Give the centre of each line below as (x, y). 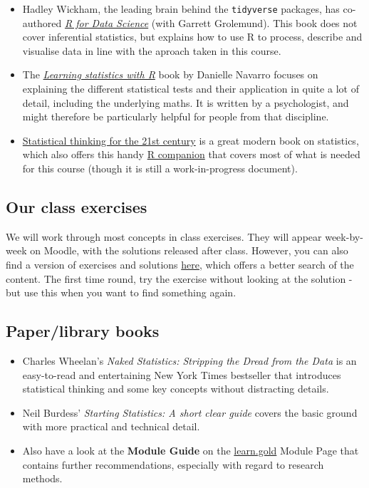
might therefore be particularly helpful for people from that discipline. (176, 116)
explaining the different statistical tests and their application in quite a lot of (191, 89)
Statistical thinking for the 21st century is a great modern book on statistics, (191, 140)
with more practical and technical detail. (111, 426)
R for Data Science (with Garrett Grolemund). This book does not (211, 22)
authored (42, 22)
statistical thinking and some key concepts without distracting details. (176, 389)
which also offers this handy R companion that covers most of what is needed (191, 154)
